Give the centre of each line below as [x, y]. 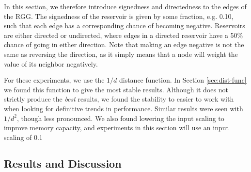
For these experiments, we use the [54, 80]
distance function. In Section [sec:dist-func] [183, 80]
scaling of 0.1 [23, 137]
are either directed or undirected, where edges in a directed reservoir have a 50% [124, 35]
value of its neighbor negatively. [51, 63]
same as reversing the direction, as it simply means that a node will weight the [121, 54]
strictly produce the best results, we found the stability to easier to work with [119, 99]
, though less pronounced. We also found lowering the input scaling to [120, 118]
